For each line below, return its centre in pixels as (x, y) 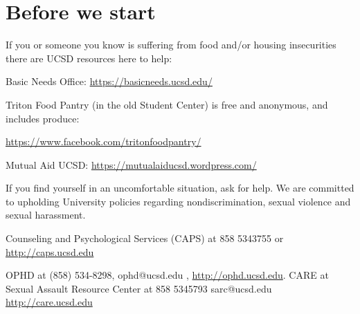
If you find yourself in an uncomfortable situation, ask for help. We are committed (180, 188)
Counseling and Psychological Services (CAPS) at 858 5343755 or (145, 238)
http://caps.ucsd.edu (50, 251)
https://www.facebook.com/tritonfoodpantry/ (103, 141)
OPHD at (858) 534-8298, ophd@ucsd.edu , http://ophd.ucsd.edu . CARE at (167, 275)
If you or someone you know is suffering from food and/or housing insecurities (171, 45)
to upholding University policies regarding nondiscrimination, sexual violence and (178, 201)
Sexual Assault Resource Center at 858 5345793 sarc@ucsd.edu (139, 288)
